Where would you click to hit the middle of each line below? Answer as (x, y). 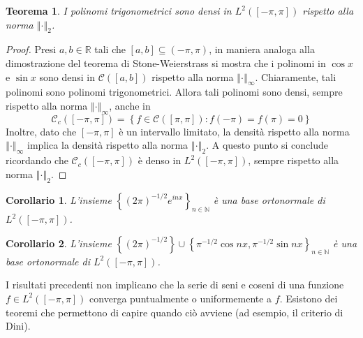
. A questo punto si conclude (267, 145)
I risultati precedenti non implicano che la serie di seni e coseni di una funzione (175, 285)
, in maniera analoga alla (262, 49)
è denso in (160, 160)
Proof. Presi (31, 49)
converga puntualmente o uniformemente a (181, 298)
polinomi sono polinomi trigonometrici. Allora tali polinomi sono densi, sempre (174, 92)
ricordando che (37, 160)
